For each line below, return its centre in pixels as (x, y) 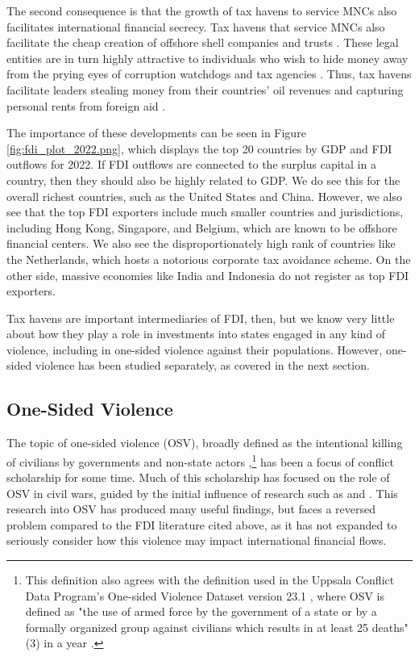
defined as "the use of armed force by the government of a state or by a (201, 611)
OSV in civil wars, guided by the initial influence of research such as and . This (202, 493)
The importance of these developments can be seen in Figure (156, 133)
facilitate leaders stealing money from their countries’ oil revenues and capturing (205, 89)
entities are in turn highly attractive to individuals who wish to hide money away (207, 58)
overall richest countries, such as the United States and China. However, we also (204, 196)
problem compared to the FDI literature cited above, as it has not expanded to (202, 524)
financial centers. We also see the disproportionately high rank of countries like (201, 243)
